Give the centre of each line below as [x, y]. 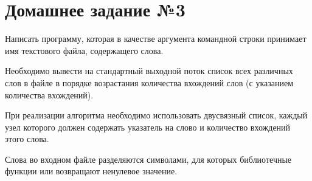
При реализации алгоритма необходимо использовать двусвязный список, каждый [156, 115]
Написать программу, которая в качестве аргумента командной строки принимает [156, 39]
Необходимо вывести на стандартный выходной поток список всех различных [149, 71]
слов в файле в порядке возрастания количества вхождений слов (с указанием [149, 82]
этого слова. [27, 139]
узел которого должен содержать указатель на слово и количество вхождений [148, 127]
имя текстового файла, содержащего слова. [84, 50]
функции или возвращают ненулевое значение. [91, 171]
